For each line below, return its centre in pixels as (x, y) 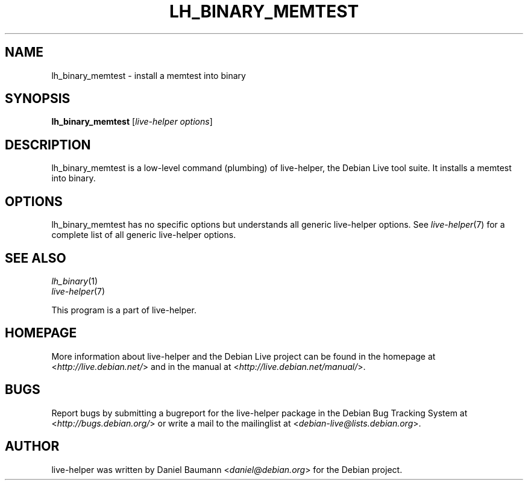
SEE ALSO (36, 258)
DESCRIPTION (48, 145)
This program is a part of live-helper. (124, 310)
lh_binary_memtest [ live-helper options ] (132, 122)
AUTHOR (32, 446)
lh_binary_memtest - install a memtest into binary (149, 75)
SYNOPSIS (38, 99)
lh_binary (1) (75, 281)
